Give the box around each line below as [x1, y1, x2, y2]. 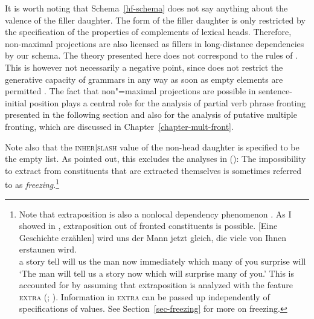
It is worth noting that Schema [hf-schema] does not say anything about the [5, 2, 288, 14]
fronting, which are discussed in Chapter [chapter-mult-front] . [5, 120, 234, 132]
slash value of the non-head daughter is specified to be [97, 140, 300, 153]
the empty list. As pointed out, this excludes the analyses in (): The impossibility [5, 152, 306, 165]
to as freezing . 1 [5, 176, 60, 190]
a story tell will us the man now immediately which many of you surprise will [19, 254, 306, 267]
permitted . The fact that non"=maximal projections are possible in [5, 85, 256, 97]
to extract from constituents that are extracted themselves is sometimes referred [5, 164, 302, 176]
